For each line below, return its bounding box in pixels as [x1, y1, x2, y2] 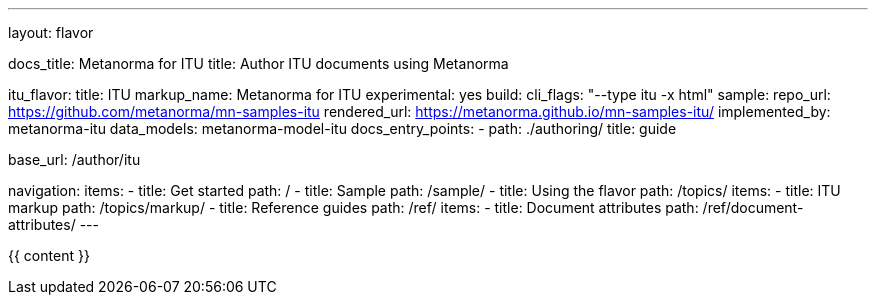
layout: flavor [8, 24, 94, 41]
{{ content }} [8, 247, 90, 264]
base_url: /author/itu [8, 151, 141, 168]
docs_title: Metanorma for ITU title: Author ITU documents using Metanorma [8, 55, 509, 72]
